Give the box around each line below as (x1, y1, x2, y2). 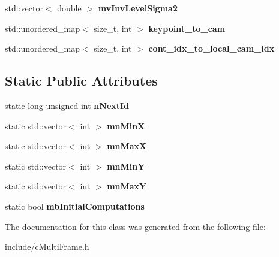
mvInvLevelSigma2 (98, 2, 178, 14)
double (57, 2, 82, 14)
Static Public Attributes (5, 71, 158, 90)
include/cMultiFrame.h (5, 240, 89, 253)
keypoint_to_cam (148, 22, 226, 34)
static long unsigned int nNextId (5, 99, 130, 111)
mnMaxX (107, 140, 147, 152)
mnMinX (107, 119, 145, 132)
